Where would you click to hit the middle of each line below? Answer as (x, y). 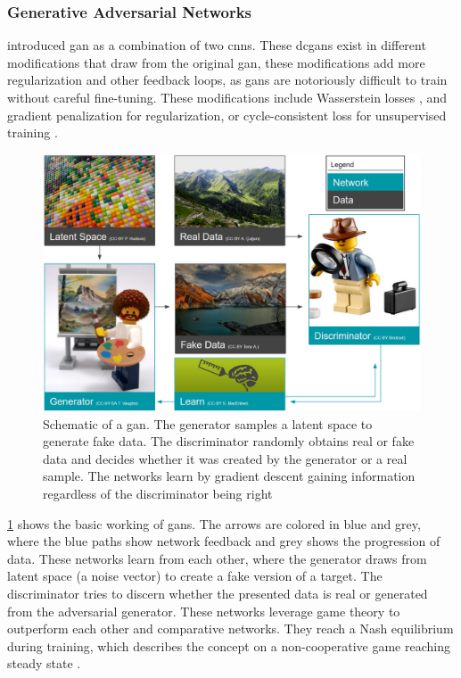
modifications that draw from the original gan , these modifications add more (216, 62)
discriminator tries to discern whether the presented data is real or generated (218, 593)
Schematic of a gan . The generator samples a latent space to (208, 423)
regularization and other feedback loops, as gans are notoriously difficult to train (227, 80)
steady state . (44, 663)
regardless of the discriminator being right (158, 493)
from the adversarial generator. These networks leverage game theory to (204, 611)
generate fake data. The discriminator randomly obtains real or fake (229, 441)
